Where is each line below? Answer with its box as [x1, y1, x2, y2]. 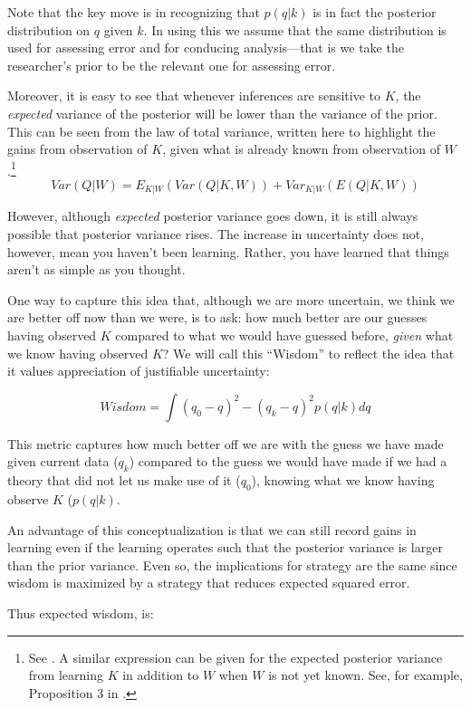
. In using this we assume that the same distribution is [143, 20, 447, 39]
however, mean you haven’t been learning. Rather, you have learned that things [7, 242, 449, 261]
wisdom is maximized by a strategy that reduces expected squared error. [7, 573, 410, 592]
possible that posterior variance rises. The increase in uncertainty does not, [7, 225, 425, 244]
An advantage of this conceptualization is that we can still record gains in [7, 520, 417, 539]
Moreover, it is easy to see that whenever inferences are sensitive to [7, 86, 381, 105]
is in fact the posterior [312, 3, 437, 21]
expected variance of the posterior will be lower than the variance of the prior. [7, 103, 437, 122]
